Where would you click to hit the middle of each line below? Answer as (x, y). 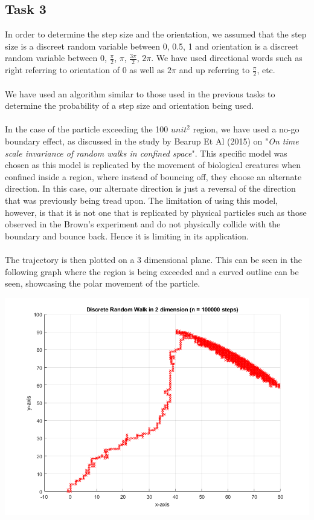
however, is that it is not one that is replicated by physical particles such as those (156, 212)
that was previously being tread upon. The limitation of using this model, (141, 200)
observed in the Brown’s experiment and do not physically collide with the (143, 224)
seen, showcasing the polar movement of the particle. (103, 283)
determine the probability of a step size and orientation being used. (130, 106)
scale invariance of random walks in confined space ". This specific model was (146, 153)
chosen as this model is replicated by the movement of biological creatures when (153, 165)
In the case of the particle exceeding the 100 (87, 129)
